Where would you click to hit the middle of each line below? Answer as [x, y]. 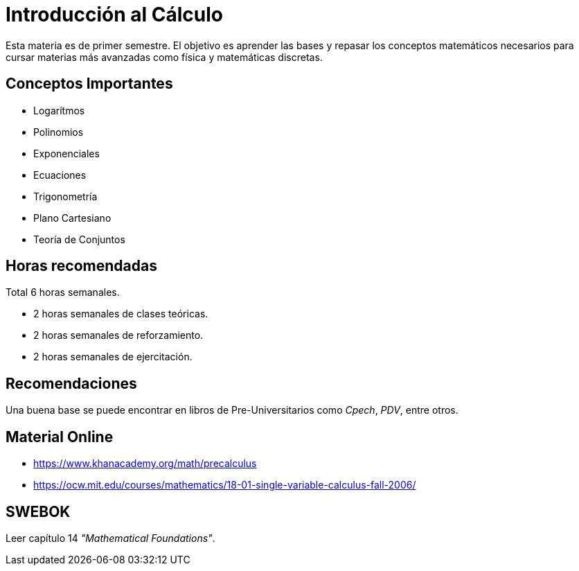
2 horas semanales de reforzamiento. [118, 335]
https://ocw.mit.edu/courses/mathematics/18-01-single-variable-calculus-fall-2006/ [225, 485]
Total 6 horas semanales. [63, 292]
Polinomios [59, 132]
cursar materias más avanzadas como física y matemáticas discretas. [164, 57]
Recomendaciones [71, 383]
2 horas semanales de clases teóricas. [121, 314]
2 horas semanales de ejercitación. [113, 357]
